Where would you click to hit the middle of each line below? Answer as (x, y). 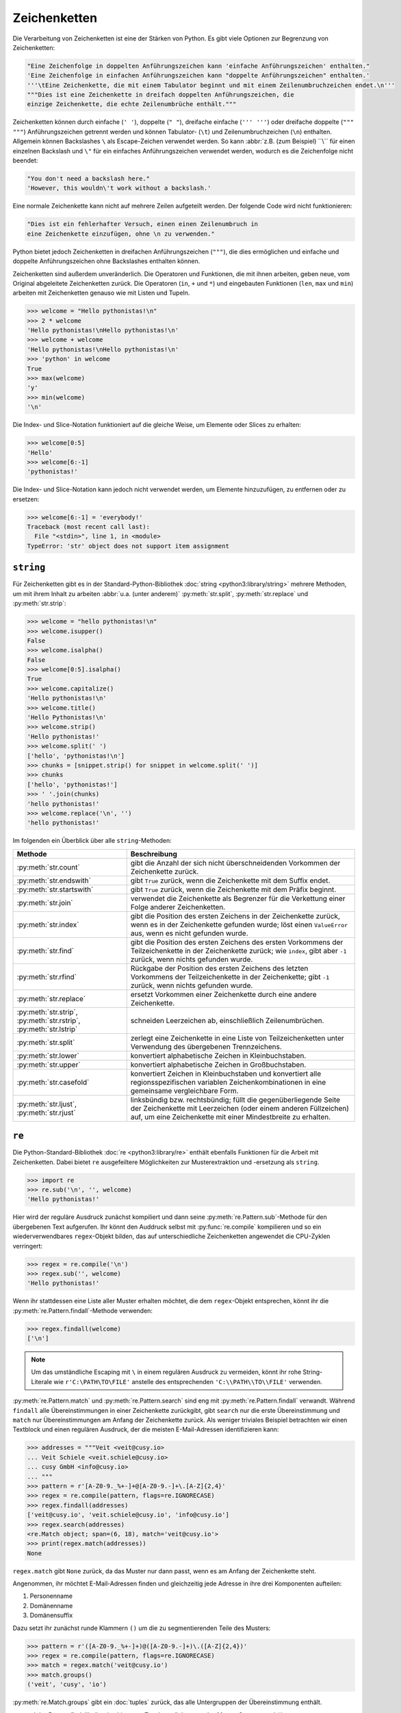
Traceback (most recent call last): (89, 527)
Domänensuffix (51, 1615)
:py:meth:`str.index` (48, 924)
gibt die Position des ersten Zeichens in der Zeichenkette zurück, (235, 916)
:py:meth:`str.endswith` (54, 880)
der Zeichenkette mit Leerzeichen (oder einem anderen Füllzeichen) (240, 1108)
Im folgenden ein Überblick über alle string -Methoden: (92, 841)
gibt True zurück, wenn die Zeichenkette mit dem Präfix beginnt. (233, 889)
